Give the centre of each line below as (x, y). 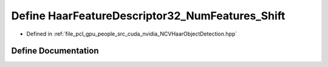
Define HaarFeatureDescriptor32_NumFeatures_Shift (148, 16)
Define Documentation (55, 51)
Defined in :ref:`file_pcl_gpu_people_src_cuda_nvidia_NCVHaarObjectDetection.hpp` (132, 34)
